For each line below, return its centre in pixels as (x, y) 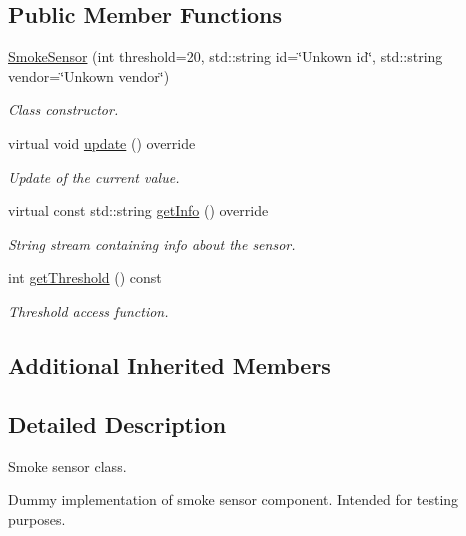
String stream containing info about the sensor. (152, 243)
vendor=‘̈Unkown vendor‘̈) (89, 75)
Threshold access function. (88, 310)
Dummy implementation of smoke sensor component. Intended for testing (233, 499)
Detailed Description (117, 423)
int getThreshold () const (85, 277)
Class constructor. (63, 109)
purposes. (37, 518)
